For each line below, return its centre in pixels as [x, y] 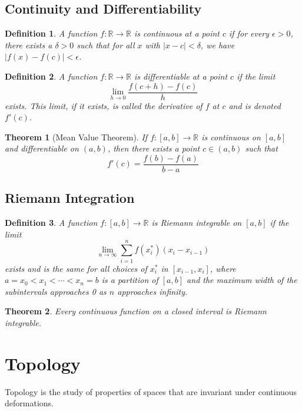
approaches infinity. [152, 291]
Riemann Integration [70, 198]
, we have [218, 45]
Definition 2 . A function [51, 76]
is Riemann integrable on [197, 223]
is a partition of [130, 280]
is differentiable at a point [181, 76]
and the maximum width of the [242, 280]
